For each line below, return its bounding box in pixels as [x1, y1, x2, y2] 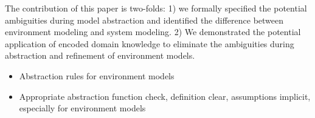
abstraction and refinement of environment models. [5, 49, 195, 62]
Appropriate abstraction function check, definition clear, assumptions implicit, [19, 90, 311, 102]
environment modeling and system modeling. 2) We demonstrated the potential [5, 25, 301, 38]
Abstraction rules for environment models [19, 69, 175, 82]
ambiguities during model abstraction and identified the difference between [5, 13, 284, 26]
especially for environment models [19, 102, 146, 114]
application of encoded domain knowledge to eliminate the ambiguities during [5, 37, 294, 50]
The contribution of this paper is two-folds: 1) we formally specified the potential [5, 2, 307, 14]
